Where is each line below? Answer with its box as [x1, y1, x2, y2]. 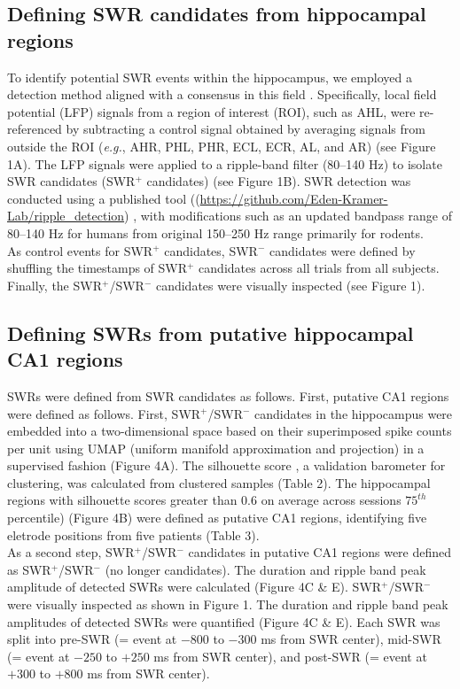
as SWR [7, 560, 51, 578]
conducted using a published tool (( [7, 189, 200, 207]
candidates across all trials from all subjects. [199, 259, 440, 277]
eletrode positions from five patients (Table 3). [7, 525, 260, 544]
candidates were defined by [269, 241, 416, 259]
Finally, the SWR [7, 275, 102, 294]
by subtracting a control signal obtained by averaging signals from [66, 120, 425, 138]
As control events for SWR [7, 241, 153, 259]
